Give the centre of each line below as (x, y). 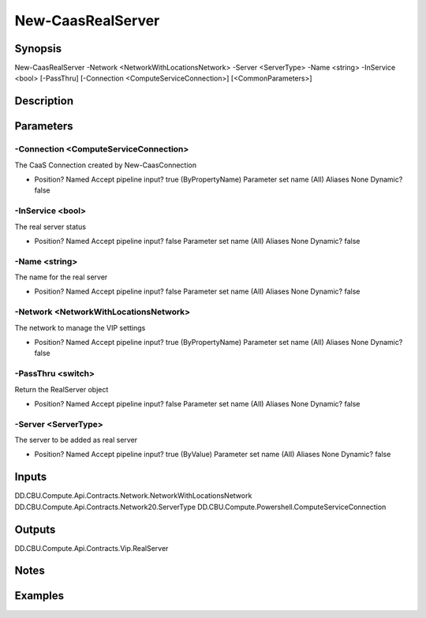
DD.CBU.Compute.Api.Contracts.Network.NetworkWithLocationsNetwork (133, 496)
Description (44, 101)
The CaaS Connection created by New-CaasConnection (106, 165)
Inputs (31, 477)
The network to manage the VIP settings (80, 328)
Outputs (35, 529)
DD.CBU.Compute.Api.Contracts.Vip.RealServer (92, 548)
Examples (39, 596)
